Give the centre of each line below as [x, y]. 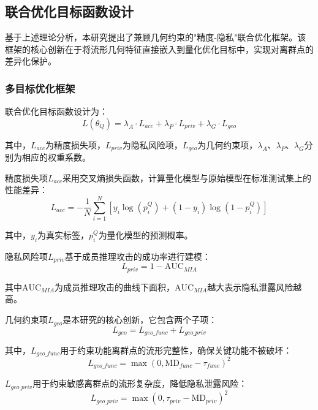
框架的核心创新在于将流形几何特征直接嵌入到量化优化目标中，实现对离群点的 [159, 49]
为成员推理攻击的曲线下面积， [115, 287]
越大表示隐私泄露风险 [250, 287]
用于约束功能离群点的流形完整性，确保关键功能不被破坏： [176, 350]
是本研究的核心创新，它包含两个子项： [140, 320]
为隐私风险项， [152, 144]
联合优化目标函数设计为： [56, 111]
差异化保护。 [31, 61]
